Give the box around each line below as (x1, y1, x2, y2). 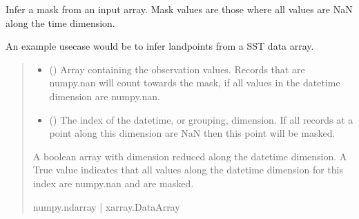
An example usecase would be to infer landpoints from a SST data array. (6, 39, 314, 53)
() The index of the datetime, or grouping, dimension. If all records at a (49, 112, 353, 126)
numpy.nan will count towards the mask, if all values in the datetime (49, 75, 340, 90)
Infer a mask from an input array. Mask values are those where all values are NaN (6, 2, 353, 16)
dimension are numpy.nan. (49, 88, 160, 103)
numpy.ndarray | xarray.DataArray (32, 199, 180, 213)
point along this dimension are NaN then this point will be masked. (49, 126, 336, 140)
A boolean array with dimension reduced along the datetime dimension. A (32, 149, 347, 163)
